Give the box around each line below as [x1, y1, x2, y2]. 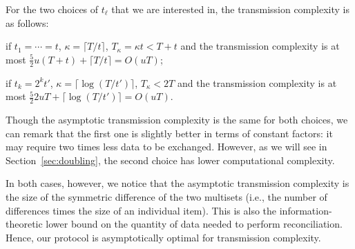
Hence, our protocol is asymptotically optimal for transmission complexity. [6, 230, 321, 244]
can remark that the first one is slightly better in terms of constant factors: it [6, 126, 333, 140]
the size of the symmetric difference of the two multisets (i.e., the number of [6, 190, 327, 203]
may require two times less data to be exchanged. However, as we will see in [6, 139, 327, 154]
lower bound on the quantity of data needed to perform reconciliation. [46, 217, 343, 231]
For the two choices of [6, 2, 99, 16]
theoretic [6, 217, 43, 231]
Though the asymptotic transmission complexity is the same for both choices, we [6, 112, 348, 127]
